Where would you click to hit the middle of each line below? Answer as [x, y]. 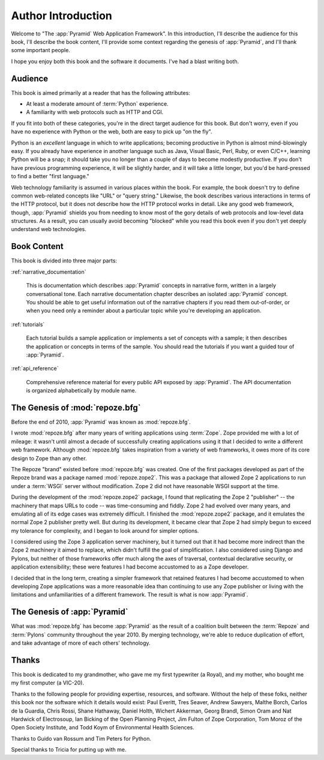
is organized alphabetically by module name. [81, 391]
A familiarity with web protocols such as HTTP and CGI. [95, 112]
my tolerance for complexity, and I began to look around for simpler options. [105, 531]
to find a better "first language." [50, 176]
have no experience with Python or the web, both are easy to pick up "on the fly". [112, 131]
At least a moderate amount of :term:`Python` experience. [97, 104]
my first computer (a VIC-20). [47, 683]
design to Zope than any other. [49, 458]
